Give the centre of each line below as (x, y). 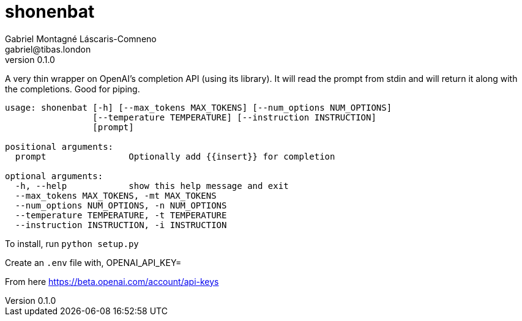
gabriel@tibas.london (48, 49)
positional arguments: (59, 146)
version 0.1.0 (30, 59)
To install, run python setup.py (72, 243)
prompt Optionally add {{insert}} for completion (175, 156)
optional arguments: (54, 176)
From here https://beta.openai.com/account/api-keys (112, 281)
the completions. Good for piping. (73, 89)
